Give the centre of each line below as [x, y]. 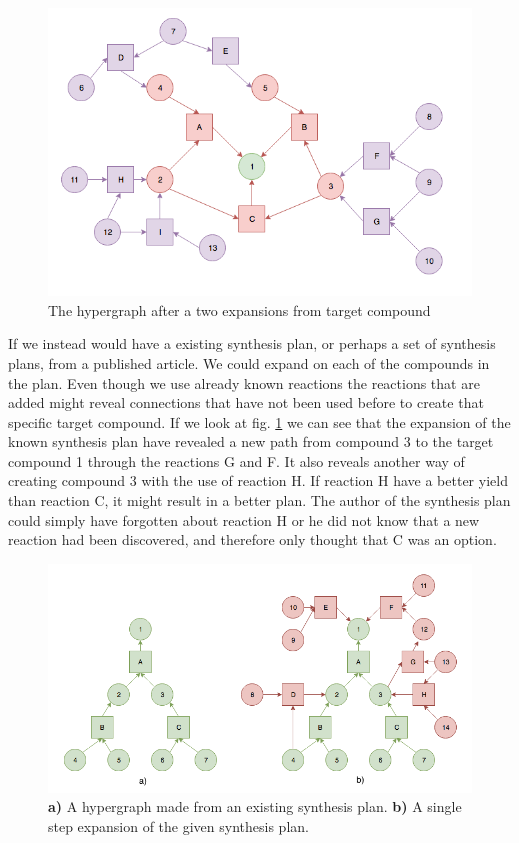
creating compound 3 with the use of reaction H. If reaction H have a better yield [258, 480]
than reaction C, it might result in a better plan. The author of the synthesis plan [259, 500]
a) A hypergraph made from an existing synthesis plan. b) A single [255, 806]
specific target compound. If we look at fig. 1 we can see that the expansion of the [259, 421]
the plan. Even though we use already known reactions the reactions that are [244, 382]
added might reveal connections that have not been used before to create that [246, 402]
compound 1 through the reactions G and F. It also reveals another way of [236, 460]
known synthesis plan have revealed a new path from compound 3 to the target [251, 441]
